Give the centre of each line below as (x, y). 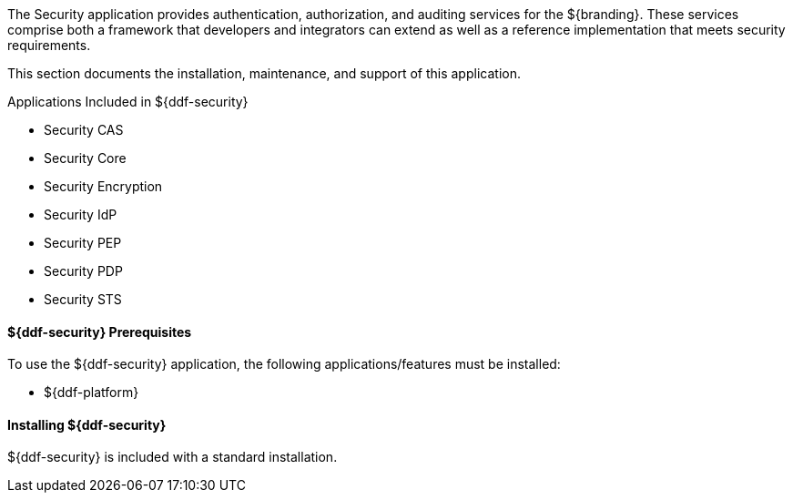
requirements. (49, 45)
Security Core (85, 158)
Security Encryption (103, 186)
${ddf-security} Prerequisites (100, 332)
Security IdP (81, 214)
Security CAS (84, 130)
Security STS (83, 299)
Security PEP (83, 243)
